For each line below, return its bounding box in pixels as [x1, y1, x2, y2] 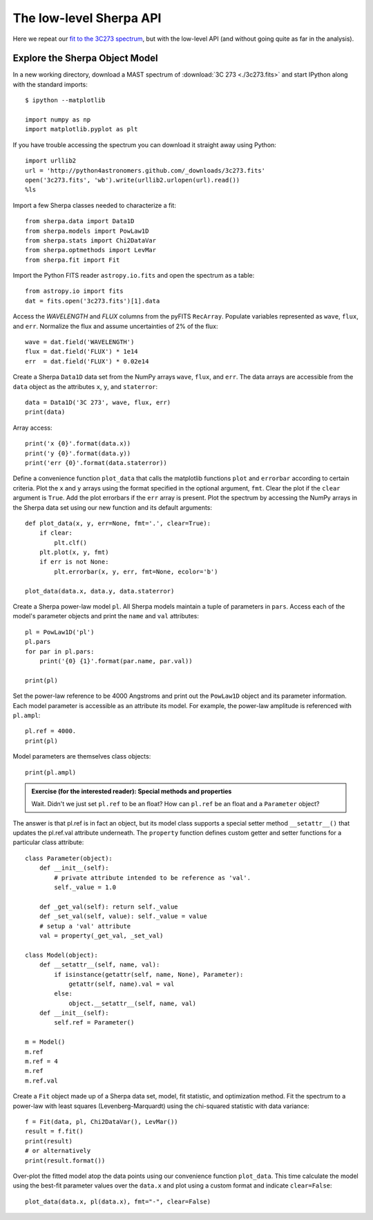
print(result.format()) [25, 1156, 106, 1164]
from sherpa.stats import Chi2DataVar [25, 236, 157, 245]
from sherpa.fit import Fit [25, 256, 120, 264]
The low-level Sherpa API [12, 10, 162, 26]
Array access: [12, 423, 52, 432]
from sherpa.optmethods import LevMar [25, 246, 157, 254]
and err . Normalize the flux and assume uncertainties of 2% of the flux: [12, 322, 218, 330]
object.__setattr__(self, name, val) [68, 999, 197, 1007]
